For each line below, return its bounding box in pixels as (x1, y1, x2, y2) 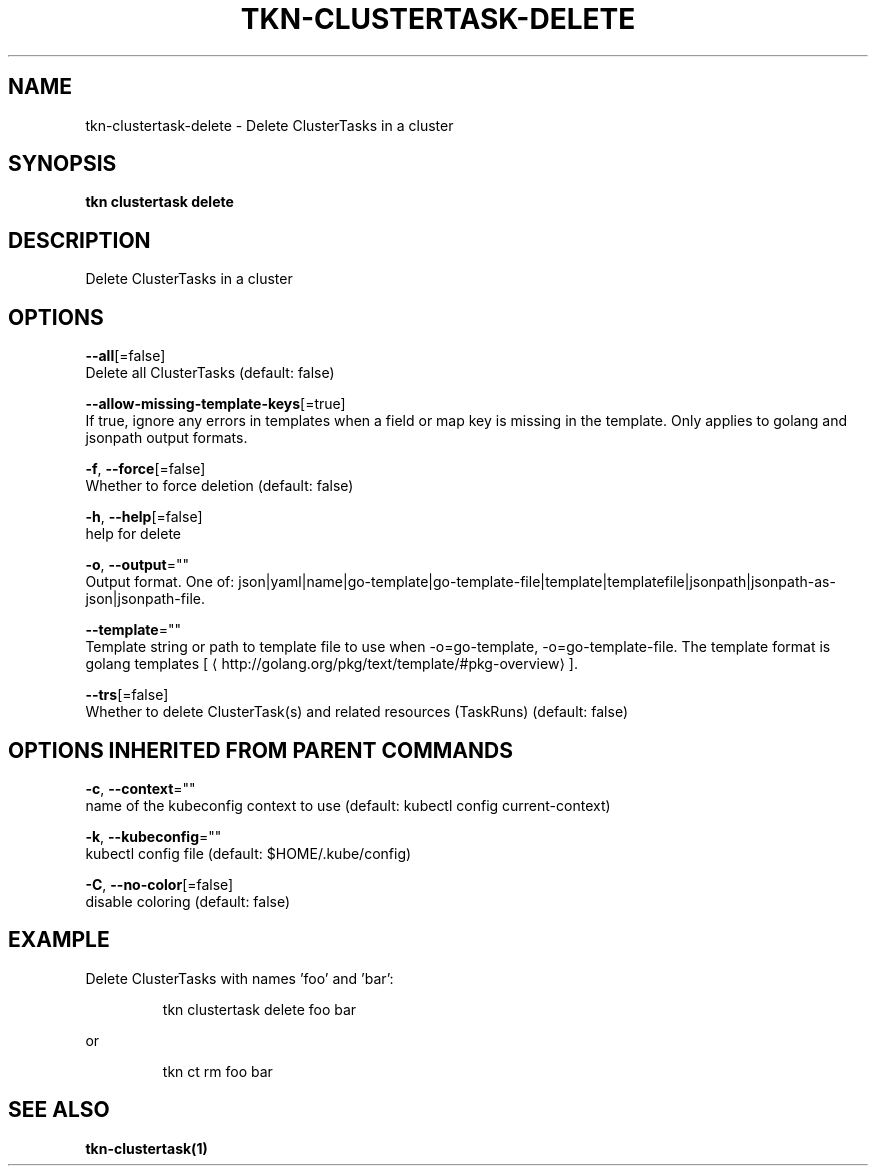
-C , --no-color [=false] (85, 875, 234, 893)
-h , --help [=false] (85, 508, 203, 526)
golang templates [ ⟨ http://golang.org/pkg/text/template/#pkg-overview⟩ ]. (85, 655, 578, 673)
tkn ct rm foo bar (162, 1062, 273, 1080)
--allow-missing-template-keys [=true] (85, 395, 346, 413)
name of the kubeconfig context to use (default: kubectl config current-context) (85, 796, 611, 814)
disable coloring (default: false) (85, 892, 291, 910)
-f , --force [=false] (85, 460, 206, 478)
